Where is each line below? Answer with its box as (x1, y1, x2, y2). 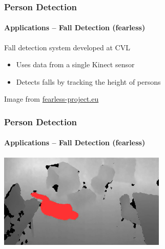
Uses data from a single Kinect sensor (16, 59, 135, 70)
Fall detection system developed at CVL (4, 42, 130, 52)
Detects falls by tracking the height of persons (16, 76, 161, 87)
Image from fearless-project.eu (4, 93, 99, 104)
